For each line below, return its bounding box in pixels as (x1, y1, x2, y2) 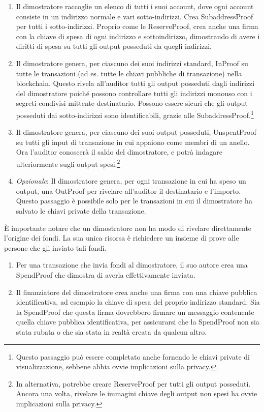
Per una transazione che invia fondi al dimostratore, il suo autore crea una (16, 259, 248, 270)
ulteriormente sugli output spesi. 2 (16, 157, 120, 169)
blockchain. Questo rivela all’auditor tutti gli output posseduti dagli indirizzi (16, 78, 255, 89)
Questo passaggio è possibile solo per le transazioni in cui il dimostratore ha (16, 195, 252, 206)
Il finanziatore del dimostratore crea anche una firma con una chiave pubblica (16, 286, 257, 297)
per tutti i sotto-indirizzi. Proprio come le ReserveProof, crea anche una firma (16, 21, 258, 32)
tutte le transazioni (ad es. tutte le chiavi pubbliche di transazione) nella (16, 68, 242, 78)
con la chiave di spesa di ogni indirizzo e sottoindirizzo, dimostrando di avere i (16, 31, 260, 41)
